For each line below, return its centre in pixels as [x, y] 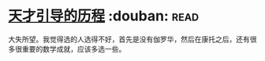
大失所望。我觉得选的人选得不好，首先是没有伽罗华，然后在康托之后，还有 [129, 39]
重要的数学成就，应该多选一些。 [74, 48]
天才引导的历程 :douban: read [104, 16]
